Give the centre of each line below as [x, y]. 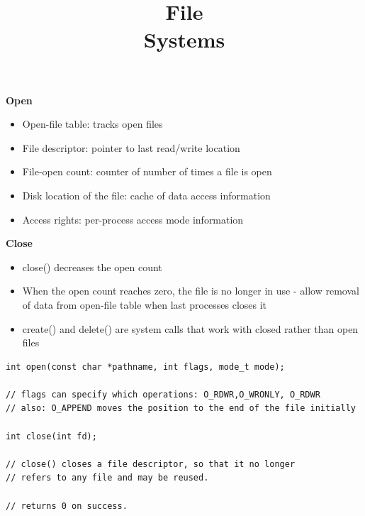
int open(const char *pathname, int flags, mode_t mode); [145, 367]
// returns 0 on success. [67, 506]
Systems [184, 39]
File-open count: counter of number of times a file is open [147, 171]
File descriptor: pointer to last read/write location [131, 147]
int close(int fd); [51, 436]
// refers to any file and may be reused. [107, 478]
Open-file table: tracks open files [92, 124]
